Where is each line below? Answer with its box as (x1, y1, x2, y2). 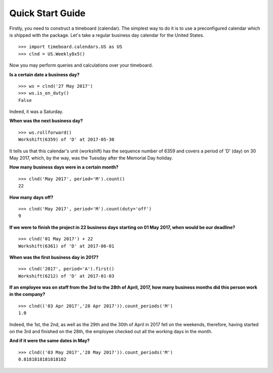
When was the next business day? (9, 118, 83, 124)
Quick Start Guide (9, 8, 86, 19)
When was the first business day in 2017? (9, 254, 99, 260)
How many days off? (9, 194, 54, 200)
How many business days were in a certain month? (9, 164, 119, 170)
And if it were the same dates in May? (9, 338, 90, 344)
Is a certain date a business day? (9, 71, 80, 78)
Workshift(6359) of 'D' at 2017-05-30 (18, 137, 115, 142)
